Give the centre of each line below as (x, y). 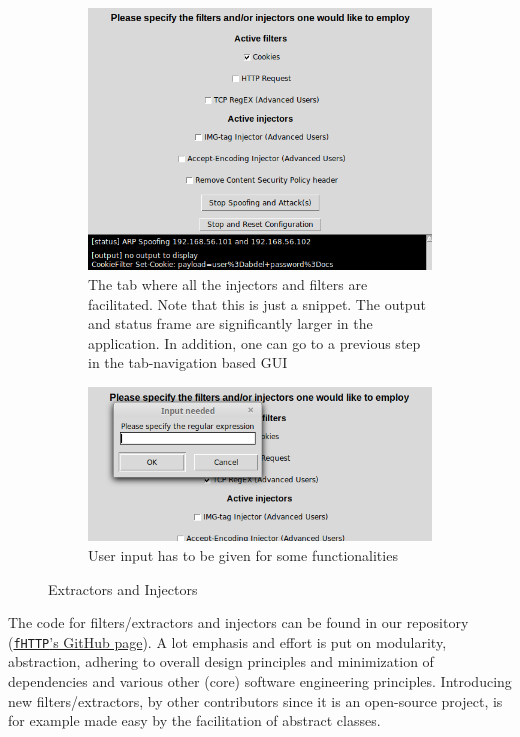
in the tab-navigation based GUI (188, 362)
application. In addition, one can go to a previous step (254, 342)
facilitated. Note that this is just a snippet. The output (257, 303)
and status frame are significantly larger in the (230, 323)
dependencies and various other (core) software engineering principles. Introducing (260, 680)
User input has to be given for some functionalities (243, 554)
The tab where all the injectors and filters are (228, 284)
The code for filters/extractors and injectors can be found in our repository (238, 622)
